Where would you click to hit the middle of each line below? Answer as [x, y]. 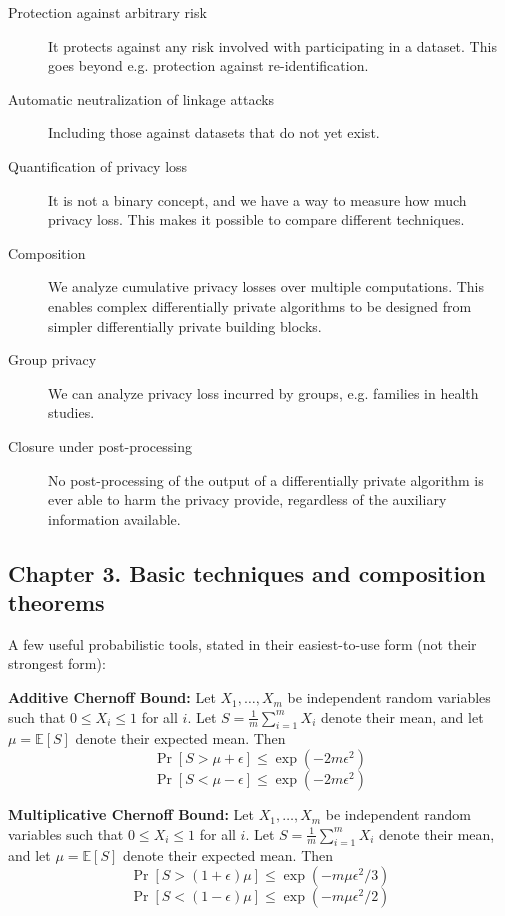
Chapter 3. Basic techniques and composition [247, 572]
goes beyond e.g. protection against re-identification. [208, 65]
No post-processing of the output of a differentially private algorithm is [266, 479]
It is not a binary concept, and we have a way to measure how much [257, 199]
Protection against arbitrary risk [107, 12]
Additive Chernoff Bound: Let [112, 697]
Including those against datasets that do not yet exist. [214, 132]
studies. [71, 412]
